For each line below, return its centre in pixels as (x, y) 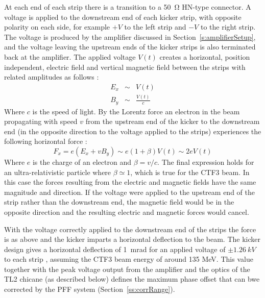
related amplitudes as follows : (52, 77)
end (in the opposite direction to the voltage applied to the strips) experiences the (133, 131)
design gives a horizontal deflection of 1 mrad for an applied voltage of (115, 249)
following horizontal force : (46, 141)
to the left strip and (155, 27)
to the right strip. (228, 27)
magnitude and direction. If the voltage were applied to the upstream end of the (129, 192)
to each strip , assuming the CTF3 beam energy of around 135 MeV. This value (129, 259)
